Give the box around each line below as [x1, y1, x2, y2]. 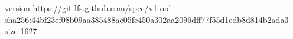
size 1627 [5, 25, 37, 37]
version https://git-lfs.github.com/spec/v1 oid [5, 2, 171, 14]
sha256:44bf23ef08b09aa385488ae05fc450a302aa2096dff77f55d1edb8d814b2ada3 [5, 13, 289, 25]
